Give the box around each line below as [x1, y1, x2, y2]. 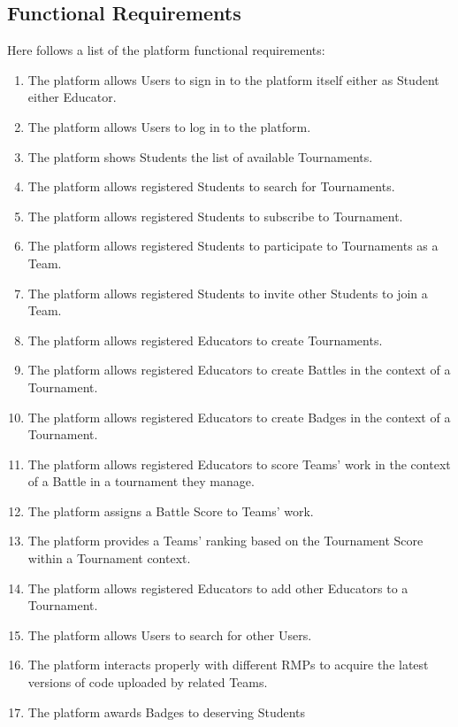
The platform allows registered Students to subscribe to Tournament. [27, 206, 403, 225]
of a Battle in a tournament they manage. [27, 472, 255, 491]
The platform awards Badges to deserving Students [27, 702, 306, 721]
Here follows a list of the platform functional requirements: [7, 41, 325, 59]
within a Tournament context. [27, 549, 191, 568]
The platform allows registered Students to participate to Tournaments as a [27, 236, 439, 255]
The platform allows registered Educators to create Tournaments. [27, 330, 383, 349]
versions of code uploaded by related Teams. [27, 673, 268, 692]
